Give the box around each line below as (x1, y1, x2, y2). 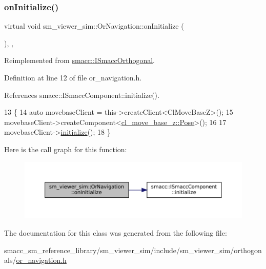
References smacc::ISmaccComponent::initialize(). (4, 89, 159, 100)
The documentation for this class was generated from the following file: (4, 227, 227, 238)
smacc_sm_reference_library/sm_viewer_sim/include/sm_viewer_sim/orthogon (4, 244, 262, 255)
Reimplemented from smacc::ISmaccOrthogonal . (4, 55, 155, 66)
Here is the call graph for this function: (4, 143, 127, 154)
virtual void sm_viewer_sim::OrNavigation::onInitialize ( (4, 20, 184, 31)
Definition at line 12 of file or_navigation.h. (4, 72, 142, 82)
